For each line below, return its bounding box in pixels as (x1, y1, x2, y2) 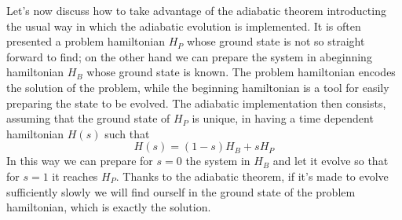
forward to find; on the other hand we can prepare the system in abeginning (6, 48, 372, 64)
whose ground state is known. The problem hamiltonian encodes (86, 64, 396, 80)
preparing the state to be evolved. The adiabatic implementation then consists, (6, 94, 386, 111)
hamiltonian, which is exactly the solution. (6, 199, 211, 215)
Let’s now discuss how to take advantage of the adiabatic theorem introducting (6, 2, 386, 18)
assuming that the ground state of (6, 110, 170, 126)
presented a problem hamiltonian (6, 33, 166, 49)
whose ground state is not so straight (187, 33, 365, 49)
